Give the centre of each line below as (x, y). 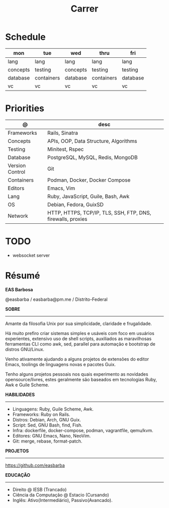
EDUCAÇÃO (18, 475)
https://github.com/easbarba (35, 465)
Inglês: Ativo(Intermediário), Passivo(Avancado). (62, 500)
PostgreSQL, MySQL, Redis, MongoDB (93, 157)
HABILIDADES (20, 394)
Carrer (84, 9)
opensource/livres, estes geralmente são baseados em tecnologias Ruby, (81, 379)
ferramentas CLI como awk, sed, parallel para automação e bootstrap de (80, 344)
